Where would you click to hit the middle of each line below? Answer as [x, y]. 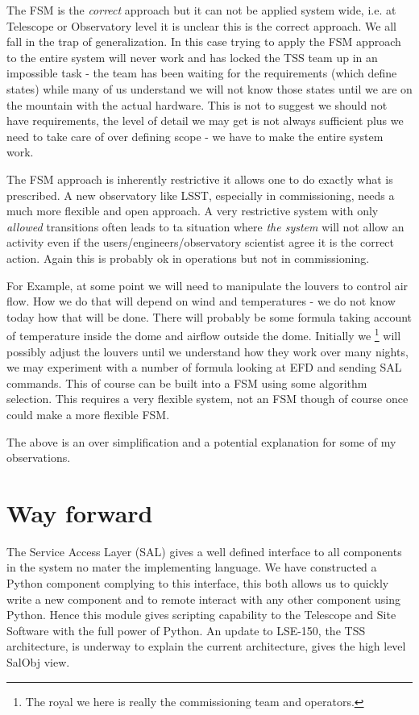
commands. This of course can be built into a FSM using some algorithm [187, 382]
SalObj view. [38, 661]
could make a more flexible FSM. [88, 414]
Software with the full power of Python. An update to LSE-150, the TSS [186, 630]
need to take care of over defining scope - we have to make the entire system [195, 136]
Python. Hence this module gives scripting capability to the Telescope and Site [201, 615]
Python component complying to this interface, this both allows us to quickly [198, 583]
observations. [39, 457]
